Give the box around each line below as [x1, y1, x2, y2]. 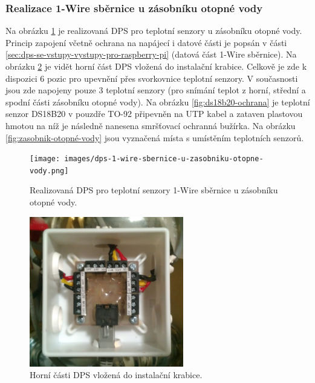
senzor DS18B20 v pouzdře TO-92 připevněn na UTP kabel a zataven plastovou [5, 107, 303, 120]
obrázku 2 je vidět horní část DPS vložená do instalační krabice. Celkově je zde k [5, 60, 307, 72]
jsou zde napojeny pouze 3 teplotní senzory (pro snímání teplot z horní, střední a [5, 84, 306, 96]
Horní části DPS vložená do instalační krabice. [30, 368, 203, 381]
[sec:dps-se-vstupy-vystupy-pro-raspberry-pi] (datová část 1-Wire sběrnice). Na [5, 48, 297, 61]
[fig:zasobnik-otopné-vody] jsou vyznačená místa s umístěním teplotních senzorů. [5, 131, 304, 144]
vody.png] [30, 166, 69, 175]
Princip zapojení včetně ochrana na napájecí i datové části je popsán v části [5, 36, 287, 48]
